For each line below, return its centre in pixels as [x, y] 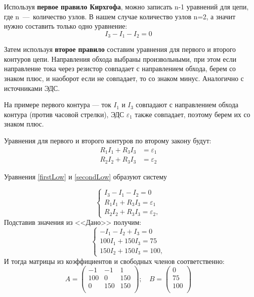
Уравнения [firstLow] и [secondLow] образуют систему [85, 176]
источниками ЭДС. [32, 88]
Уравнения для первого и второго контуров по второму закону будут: [108, 140]
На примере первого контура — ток [58, 105]
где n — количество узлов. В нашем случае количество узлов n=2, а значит [120, 16]
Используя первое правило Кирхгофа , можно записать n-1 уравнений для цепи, [126, 6]
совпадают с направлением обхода [187, 105]
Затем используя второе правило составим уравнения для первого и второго [120, 49]
